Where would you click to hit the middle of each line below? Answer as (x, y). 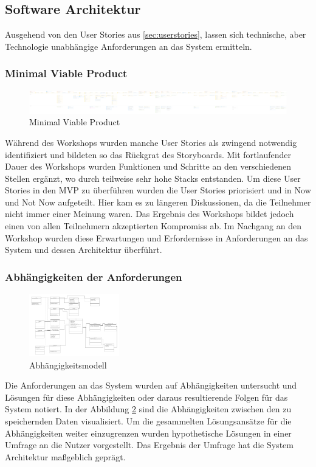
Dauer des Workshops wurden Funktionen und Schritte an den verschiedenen (148, 166)
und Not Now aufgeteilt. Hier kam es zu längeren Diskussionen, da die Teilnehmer (158, 202)
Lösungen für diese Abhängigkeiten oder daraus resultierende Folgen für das (146, 397)
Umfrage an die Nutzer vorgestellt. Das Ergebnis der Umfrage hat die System (149, 445)
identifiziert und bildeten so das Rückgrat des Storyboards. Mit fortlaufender (148, 154)
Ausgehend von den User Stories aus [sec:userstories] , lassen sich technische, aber (156, 34)
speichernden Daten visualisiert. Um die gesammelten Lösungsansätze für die (148, 420)
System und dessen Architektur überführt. (84, 250)
